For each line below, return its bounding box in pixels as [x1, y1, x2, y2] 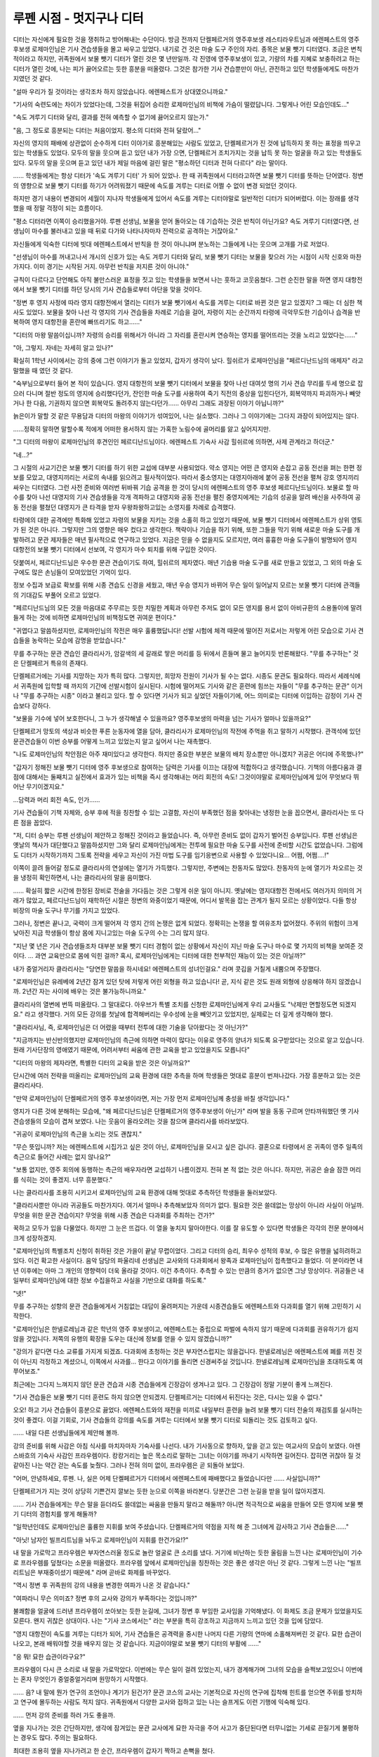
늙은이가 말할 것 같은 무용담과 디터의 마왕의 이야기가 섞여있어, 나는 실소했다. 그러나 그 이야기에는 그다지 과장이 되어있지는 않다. [13, 412, 359, 420]
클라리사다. [13, 1081, 44, 1089]
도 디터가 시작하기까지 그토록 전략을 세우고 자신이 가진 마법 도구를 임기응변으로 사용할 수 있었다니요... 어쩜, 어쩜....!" [13, 850, 330, 859]
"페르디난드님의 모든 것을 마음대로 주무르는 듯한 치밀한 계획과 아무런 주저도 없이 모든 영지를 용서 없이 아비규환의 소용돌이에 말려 [13, 604, 362, 612]
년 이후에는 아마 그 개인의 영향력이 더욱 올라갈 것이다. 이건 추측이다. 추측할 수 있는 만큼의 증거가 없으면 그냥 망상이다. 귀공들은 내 [13, 1266, 364, 1275]
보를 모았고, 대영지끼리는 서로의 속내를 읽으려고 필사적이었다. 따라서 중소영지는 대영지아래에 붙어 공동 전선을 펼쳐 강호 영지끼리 [13, 473, 359, 481]
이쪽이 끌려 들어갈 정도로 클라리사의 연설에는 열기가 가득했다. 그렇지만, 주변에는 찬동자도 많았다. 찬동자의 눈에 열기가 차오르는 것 [13, 864, 363, 872]
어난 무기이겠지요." [13, 782, 65, 791]
